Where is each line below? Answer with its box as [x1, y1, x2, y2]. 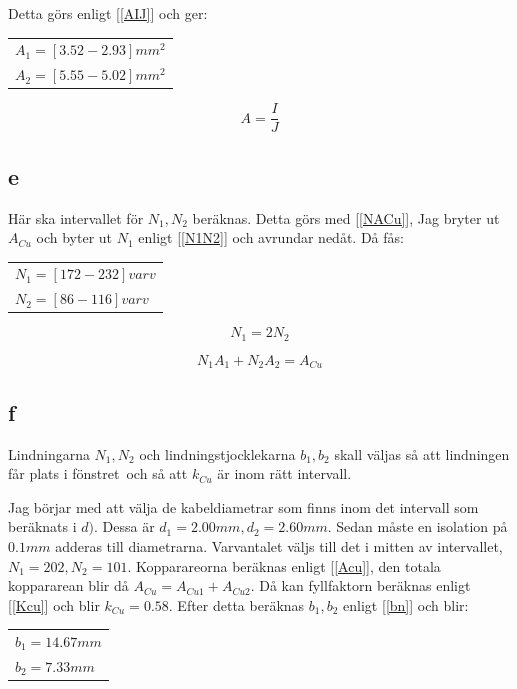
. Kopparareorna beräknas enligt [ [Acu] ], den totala [127, 555, 441, 576]
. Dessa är [93, 516, 155, 537]
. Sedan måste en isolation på [327, 516, 508, 537]
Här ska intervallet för [8, 207, 144, 228]
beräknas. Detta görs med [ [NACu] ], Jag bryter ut [192, 207, 500, 228]
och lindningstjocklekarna [139, 443, 296, 464]
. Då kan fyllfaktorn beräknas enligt [250, 575, 471, 596]
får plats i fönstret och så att [8, 463, 188, 484]
